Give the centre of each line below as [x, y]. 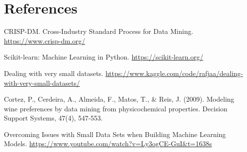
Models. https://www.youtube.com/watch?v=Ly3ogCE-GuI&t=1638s [108, 144]
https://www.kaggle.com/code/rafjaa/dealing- [174, 73]
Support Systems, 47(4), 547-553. [53, 118]
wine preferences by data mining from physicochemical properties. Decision [116, 108]
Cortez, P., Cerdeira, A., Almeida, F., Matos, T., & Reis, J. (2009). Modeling [119, 99]
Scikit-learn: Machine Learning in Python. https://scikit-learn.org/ [104, 57]
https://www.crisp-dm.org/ [45, 40]
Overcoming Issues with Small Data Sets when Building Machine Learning [115, 134]
